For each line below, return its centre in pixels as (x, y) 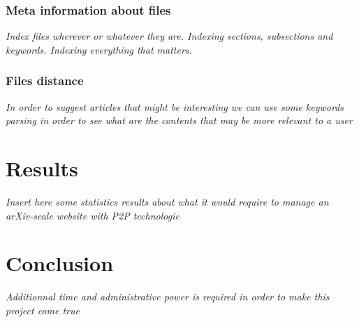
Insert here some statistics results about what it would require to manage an (167, 201)
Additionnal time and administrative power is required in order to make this (168, 297)
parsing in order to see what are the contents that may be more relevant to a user (179, 120)
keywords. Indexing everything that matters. (99, 49)
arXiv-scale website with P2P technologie (93, 215)
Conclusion (60, 263)
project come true (43, 310)
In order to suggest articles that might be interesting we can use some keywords (175, 106)
